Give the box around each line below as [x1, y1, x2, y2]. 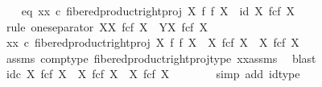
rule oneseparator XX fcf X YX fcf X [6, 18, 208, 35]
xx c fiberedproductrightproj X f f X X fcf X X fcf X [6, 34, 299, 51]
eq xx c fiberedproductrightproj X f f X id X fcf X [21, 2, 295, 19]
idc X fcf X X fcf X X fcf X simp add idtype [6, 65, 300, 82]
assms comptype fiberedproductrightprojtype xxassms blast [6, 49, 316, 66]
